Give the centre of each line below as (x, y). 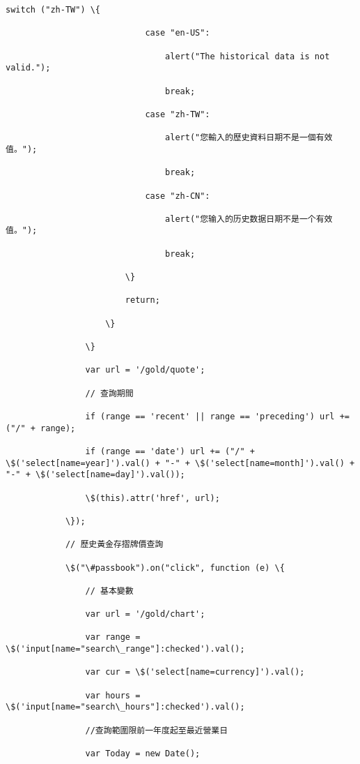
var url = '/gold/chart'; (145, 614)
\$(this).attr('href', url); (152, 498)
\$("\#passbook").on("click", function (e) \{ (175, 568)
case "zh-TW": (178, 114)
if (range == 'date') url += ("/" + (170, 451)
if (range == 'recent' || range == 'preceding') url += (217, 416)
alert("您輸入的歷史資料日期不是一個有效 (249, 138)
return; (142, 300)
